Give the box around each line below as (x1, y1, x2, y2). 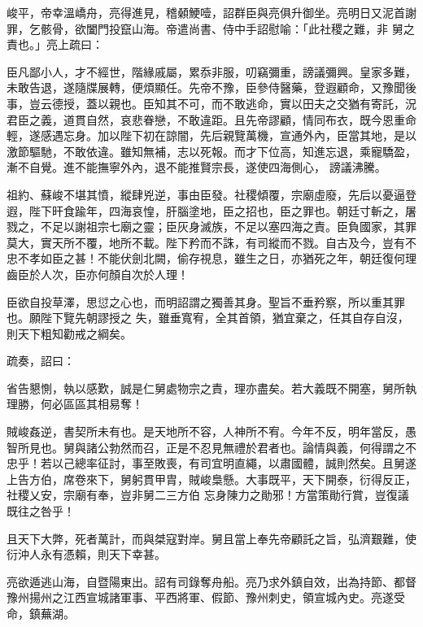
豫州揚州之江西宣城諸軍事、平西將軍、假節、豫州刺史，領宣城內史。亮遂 (7, 589, 394, 606)
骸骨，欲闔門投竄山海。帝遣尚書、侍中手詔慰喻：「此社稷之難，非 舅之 (40, 20, 415, 37)
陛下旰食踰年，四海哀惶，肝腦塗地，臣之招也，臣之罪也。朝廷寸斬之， (28, 202, 405, 219)
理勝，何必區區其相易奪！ (7, 395, 143, 412)
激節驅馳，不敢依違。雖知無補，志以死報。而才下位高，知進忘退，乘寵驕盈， (7, 142, 416, 159)
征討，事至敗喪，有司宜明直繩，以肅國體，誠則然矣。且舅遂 (97, 455, 416, 472)
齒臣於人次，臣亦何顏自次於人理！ (7, 265, 189, 282)
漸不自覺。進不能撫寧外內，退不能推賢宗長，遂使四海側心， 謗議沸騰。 (7, 159, 386, 176)
